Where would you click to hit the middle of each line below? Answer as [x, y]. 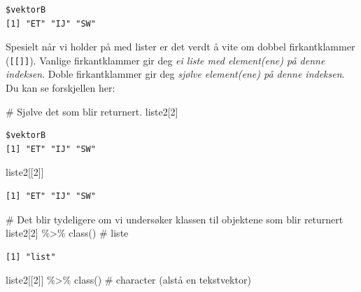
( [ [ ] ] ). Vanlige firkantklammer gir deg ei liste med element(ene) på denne [165, 60]
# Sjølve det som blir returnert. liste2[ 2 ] [92, 111]
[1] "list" [31, 257]
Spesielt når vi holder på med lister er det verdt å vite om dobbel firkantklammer [180, 47]
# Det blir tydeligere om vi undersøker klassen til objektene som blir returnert [175, 219]
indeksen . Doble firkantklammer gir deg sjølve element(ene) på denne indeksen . [175, 74]
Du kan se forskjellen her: [61, 88]
